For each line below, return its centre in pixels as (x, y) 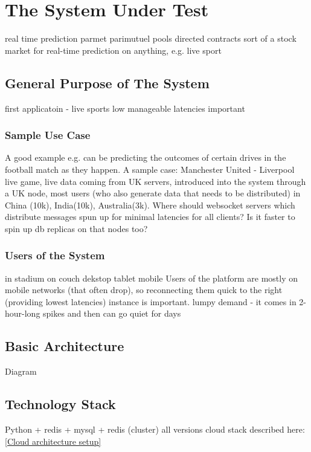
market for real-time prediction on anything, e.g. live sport (113, 50)
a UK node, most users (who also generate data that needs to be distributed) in (153, 193)
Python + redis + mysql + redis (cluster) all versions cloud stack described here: (155, 429)
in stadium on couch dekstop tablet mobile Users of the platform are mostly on (152, 278)
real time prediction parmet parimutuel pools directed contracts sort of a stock (151, 38)
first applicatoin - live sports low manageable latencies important (125, 108)
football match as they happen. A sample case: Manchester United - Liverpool (150, 169)
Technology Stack (60, 404)
